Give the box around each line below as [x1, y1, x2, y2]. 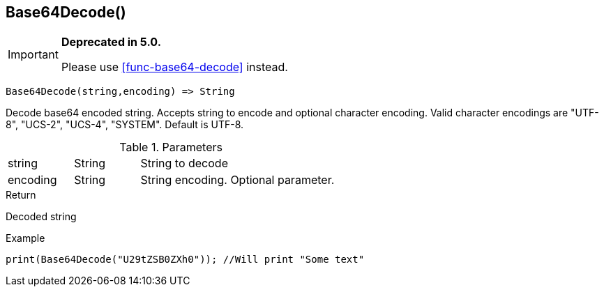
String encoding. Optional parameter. [140, 173, 335, 187]
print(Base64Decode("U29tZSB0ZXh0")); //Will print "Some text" [6, 254, 365, 266]
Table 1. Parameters [119, 140, 222, 155]
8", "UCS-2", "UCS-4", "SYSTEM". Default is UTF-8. [6, 118, 244, 131]
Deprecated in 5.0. [61, 35, 161, 49]
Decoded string [6, 210, 77, 223]
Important [8, 47, 59, 62]
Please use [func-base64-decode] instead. [61, 60, 288, 75]
